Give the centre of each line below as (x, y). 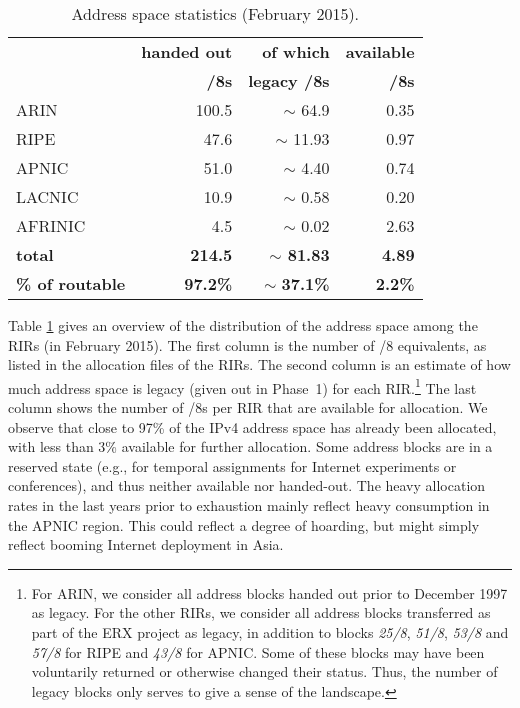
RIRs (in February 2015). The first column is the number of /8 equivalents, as (247, 344)
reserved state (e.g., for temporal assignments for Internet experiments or (232, 465)
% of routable (71, 283)
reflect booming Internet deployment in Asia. (146, 544)
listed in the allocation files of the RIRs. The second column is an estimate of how (259, 364)
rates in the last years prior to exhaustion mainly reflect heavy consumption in (249, 505)
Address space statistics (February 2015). (215, 13)
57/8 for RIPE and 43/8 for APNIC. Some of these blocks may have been (258, 651)
